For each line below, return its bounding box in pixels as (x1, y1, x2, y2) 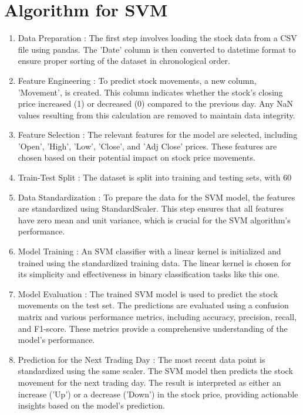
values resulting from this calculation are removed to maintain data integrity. (18, 108, 295, 121)
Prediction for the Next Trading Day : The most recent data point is (18, 353, 265, 365)
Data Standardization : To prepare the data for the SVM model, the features (18, 191, 295, 203)
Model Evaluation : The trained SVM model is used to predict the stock (18, 287, 278, 300)
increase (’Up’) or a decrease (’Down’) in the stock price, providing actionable (18, 387, 298, 400)
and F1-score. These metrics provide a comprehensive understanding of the (18, 322, 288, 334)
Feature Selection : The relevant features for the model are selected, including (18, 128, 298, 141)
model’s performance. (18, 334, 95, 346)
